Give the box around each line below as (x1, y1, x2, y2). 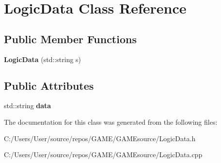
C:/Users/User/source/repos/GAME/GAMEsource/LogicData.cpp (4, 149, 203, 160)
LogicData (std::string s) (4, 54, 81, 64)
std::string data (4, 100, 51, 111)
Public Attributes (4, 78, 94, 93)
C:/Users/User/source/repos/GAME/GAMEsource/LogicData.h (4, 133, 196, 143)
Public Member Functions (4, 31, 137, 46)
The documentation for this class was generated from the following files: (4, 116, 218, 127)
